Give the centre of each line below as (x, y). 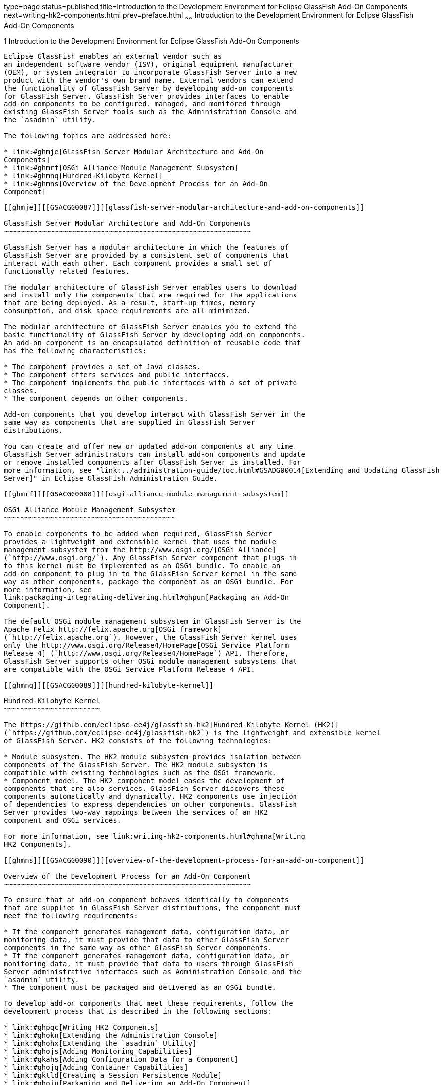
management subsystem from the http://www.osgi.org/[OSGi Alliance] (140, 549)
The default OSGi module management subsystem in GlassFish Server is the (153, 621)
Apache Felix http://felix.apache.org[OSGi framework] (113, 629)
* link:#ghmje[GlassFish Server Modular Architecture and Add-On (134, 151)
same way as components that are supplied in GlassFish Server (130, 422)
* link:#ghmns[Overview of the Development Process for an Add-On (136, 183)
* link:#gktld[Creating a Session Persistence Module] (113, 1075)
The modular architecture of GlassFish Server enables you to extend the (151, 327)
